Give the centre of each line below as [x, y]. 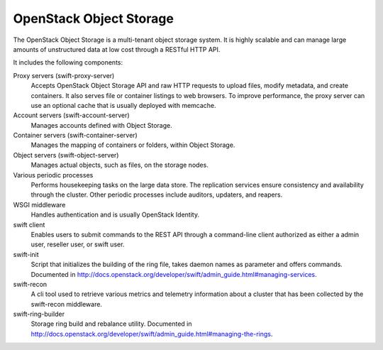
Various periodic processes [53, 175]
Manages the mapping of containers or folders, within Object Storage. [133, 145]
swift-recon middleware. [67, 304]
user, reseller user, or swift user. [78, 244]
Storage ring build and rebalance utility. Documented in [111, 324]
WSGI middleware [39, 204]
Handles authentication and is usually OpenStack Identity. [115, 215]
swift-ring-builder [39, 314]
